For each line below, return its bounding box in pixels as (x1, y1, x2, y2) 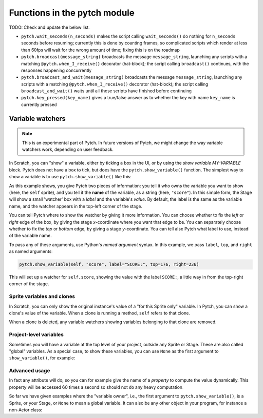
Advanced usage (9, 367, 51, 374)
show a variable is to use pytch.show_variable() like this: (9, 174, 131, 180)
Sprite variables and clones (9, 293, 75, 300)
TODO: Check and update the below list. (9, 24, 90, 30)
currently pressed (21, 102, 57, 107)
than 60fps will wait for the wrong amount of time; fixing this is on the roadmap (21, 47, 180, 53)
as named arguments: (9, 249, 53, 254)
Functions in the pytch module (9, 7, 135, 18)
